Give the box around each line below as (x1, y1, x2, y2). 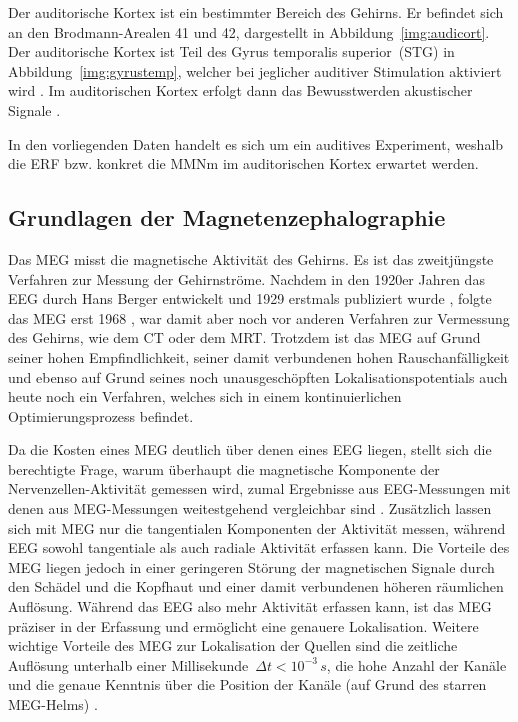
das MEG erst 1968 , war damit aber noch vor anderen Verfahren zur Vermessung (8, 307, 510, 328)
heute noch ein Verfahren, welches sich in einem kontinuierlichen (8, 386, 402, 407)
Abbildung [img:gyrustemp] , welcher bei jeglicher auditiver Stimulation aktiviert (8, 60, 502, 81)
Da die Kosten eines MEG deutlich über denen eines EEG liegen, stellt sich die (8, 439, 492, 460)
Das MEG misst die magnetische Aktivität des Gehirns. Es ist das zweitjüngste (8, 248, 494, 269)
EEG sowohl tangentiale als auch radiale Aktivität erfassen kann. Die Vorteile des (8, 537, 510, 558)
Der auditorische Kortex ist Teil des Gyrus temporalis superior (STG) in (8, 41, 455, 62)
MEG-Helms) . (8, 694, 98, 715)
